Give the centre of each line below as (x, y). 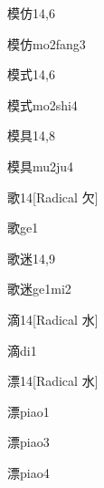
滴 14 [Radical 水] (53, 319)
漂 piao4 (28, 472)
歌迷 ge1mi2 (39, 289)
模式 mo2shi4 (43, 104)
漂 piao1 (28, 411)
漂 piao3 (28, 442)
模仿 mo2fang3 (47, 43)
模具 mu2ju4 (41, 166)
